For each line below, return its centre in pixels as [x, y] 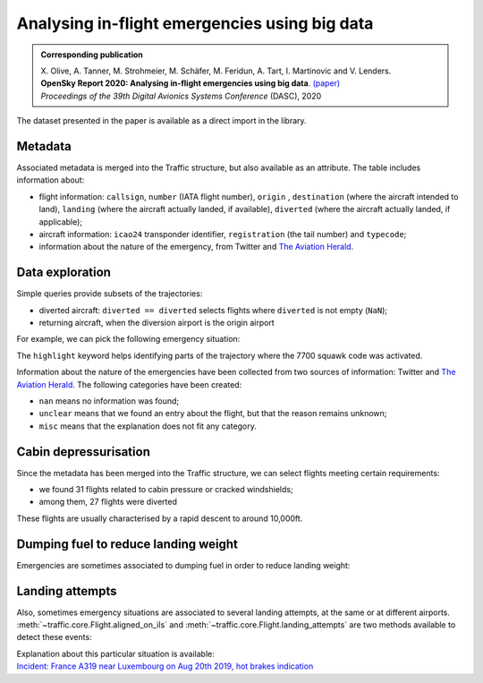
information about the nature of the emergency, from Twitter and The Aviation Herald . [196, 247]
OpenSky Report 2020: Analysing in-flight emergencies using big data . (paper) [191, 83]
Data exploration [64, 273]
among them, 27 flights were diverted [108, 502]
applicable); [61, 222]
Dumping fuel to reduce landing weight [127, 544]
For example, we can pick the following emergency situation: [128, 339]
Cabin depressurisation [84, 452]
